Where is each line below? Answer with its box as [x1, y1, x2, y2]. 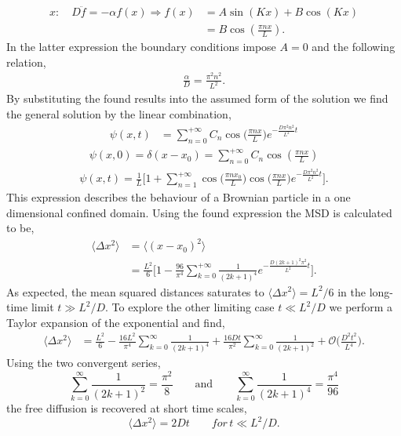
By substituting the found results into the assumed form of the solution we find [6, 90, 388, 107]
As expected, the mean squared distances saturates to [6, 283, 264, 300]
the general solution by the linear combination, [6, 106, 231, 122]
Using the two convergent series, [6, 354, 161, 371]
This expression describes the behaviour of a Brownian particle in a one [6, 189, 351, 205]
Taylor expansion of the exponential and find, [6, 314, 225, 330]
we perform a [329, 299, 393, 315]
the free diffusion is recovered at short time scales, [6, 400, 247, 416]
